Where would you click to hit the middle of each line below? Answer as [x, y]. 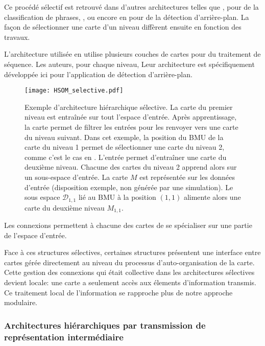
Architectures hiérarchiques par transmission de [105, 325]
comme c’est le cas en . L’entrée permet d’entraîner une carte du [126, 157]
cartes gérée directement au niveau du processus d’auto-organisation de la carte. [129, 262]
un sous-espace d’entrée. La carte [76, 177]
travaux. [17, 37]
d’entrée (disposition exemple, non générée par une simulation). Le [129, 187]
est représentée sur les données [187, 177]
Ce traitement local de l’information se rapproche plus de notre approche [118, 292]
